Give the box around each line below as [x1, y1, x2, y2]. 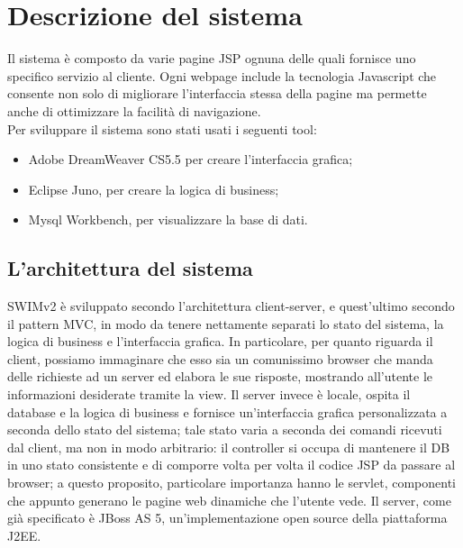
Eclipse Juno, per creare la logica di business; [28, 179, 279, 198]
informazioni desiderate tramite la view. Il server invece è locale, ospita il [7, 385, 411, 404]
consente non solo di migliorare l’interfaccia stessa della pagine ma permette [7, 84, 427, 103]
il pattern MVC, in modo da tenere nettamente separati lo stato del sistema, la [7, 314, 444, 333]
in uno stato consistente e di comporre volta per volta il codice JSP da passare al [7, 455, 456, 474]
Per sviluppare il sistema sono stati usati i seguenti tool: [7, 119, 317, 138]
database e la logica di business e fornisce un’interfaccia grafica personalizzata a [7, 402, 448, 421]
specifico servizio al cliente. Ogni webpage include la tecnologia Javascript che [7, 66, 437, 85]
